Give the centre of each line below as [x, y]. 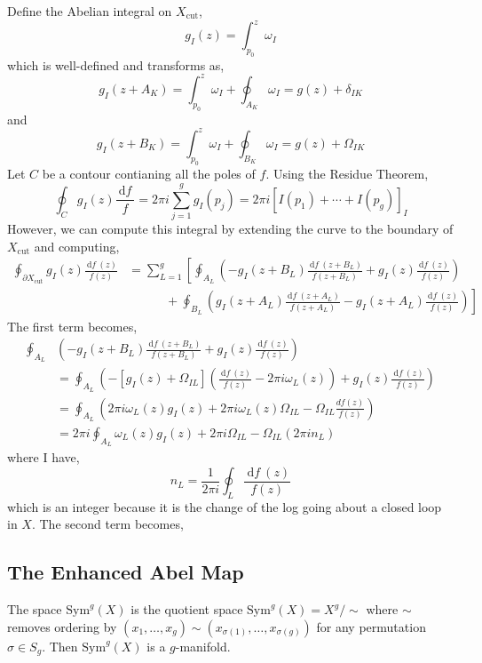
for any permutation [371, 626]
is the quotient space [187, 609]
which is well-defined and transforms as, [116, 64]
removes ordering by [62, 626]
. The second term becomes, [107, 524]
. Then [60, 646]
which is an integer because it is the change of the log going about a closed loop [225, 506]
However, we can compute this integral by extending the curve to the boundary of [230, 229]
